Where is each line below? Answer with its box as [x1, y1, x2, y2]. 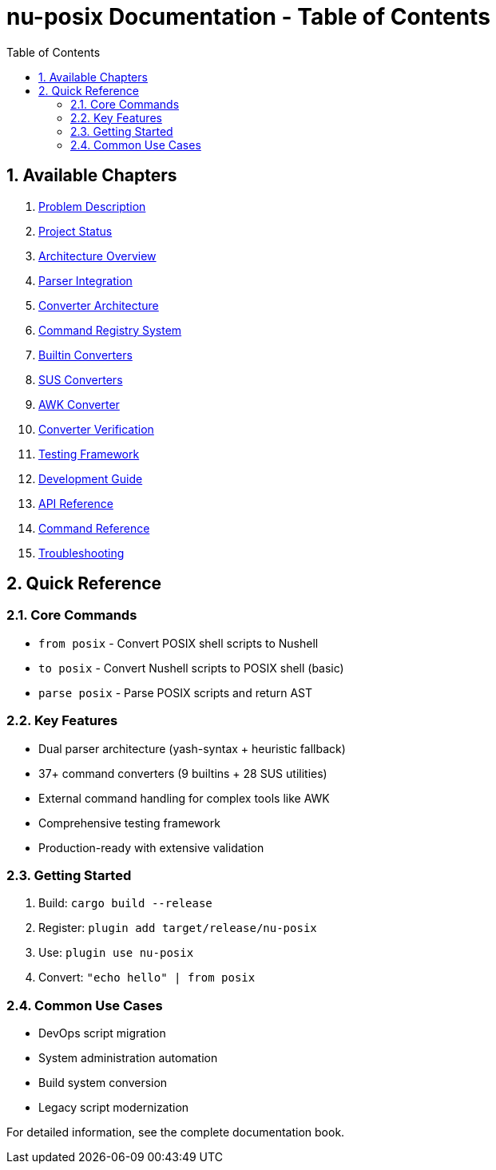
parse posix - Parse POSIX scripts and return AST [38, 685, 313, 700]
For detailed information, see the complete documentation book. [6, 1125, 345, 1140]
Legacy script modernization [38, 1101, 189, 1115]
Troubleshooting [38, 545, 125, 560]
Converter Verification [38, 422, 154, 436]
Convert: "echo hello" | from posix [38, 970, 256, 985]
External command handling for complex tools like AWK [38, 791, 330, 805]
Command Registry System [38, 323, 182, 337]
